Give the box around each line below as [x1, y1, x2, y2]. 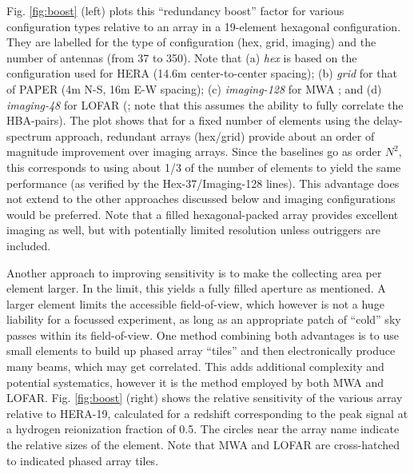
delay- [373, 112, 403, 129]
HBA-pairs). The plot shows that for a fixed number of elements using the [6, 112, 370, 129]
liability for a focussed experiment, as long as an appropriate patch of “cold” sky [6, 311, 401, 328]
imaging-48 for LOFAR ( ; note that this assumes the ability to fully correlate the [6, 96, 404, 113]
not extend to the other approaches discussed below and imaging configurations [6, 190, 396, 207]
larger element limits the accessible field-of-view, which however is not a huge [6, 295, 384, 312]
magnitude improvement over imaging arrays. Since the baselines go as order [6, 143, 382, 160]
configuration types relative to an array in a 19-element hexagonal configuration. [6, 18, 401, 34]
